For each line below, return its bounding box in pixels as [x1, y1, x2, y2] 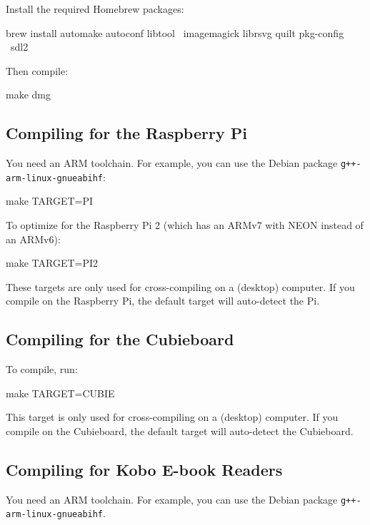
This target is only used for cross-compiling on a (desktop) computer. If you [6, 409, 339, 424]
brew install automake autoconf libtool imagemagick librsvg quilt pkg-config [6, 25, 344, 40]
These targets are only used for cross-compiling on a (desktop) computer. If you [6, 279, 355, 294]
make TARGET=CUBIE [6, 385, 115, 400]
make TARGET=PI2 [6, 255, 99, 270]
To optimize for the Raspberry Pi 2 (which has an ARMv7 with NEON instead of [6, 218, 364, 233]
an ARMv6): [6, 231, 61, 246]
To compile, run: [6, 362, 78, 377]
